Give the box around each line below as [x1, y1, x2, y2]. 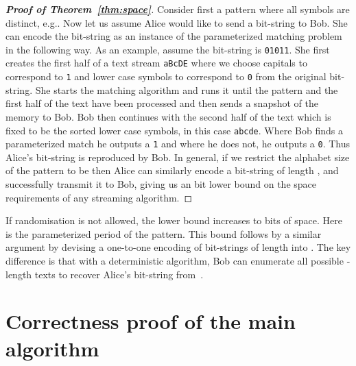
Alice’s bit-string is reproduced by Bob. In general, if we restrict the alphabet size [5, 149, 350, 164]
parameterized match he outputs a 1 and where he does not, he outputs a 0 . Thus [5, 136, 351, 151]
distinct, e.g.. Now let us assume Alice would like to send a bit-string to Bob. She [5, 15, 348, 29]
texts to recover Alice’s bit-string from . [34, 267, 204, 281]
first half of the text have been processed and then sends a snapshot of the [5, 96, 318, 110]
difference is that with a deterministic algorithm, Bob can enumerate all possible [5, 254, 344, 267]
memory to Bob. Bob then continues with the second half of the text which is [5, 109, 331, 123]
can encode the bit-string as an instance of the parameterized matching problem [5, 29, 342, 43]
